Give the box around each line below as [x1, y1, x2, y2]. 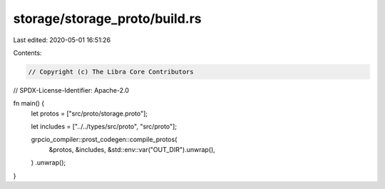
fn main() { [13, 99, 45, 108]
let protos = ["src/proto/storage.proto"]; [31, 109, 148, 118]
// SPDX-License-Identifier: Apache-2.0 [13, 86, 130, 94]
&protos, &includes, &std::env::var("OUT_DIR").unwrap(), [48, 145, 215, 153]
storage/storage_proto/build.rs [13, 11, 202, 26]
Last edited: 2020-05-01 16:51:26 [13, 36, 111, 44]
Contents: [13, 48, 42, 57]
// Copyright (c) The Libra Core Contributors [28, 68, 194, 76]
